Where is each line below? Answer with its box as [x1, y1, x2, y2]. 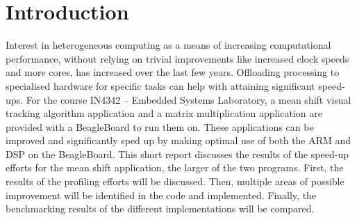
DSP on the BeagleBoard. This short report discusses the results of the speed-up [6, 146, 349, 161]
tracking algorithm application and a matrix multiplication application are [6, 106, 323, 120]
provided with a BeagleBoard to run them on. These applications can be [6, 119, 314, 134]
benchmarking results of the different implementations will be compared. [6, 201, 315, 216]
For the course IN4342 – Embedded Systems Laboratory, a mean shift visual [26, 92, 351, 107]
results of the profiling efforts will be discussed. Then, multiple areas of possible [6, 174, 344, 189]
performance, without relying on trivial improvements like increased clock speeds [6, 51, 349, 65]
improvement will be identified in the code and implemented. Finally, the [6, 187, 317, 202]
